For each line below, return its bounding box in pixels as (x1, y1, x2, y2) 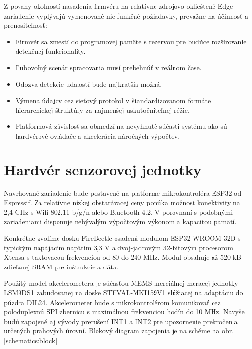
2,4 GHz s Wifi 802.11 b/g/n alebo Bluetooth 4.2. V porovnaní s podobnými (4, 206, 233, 217)
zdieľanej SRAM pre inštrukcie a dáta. (4, 261, 118, 271)
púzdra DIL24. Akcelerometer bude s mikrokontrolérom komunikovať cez (4, 297, 221, 307)
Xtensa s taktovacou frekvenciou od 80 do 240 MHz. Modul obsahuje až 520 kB (4, 252, 241, 262)
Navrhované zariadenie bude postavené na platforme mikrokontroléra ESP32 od (4, 187, 242, 198)
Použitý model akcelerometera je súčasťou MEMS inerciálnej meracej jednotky (4, 278, 238, 288)
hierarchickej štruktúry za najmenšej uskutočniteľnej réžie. (15, 104, 190, 115)
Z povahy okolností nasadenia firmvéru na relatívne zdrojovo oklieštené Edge (4, 1, 233, 11)
